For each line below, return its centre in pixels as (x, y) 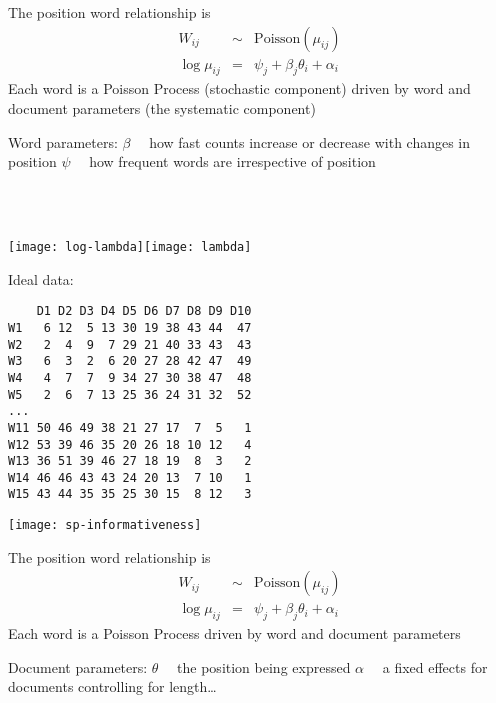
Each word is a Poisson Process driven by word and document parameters (234, 633)
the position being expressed (264, 666)
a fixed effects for (435, 666)
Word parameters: (63, 141)
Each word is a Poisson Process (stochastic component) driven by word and (239, 88)
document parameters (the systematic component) (162, 108)
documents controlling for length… (112, 686)
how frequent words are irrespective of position (232, 161)
